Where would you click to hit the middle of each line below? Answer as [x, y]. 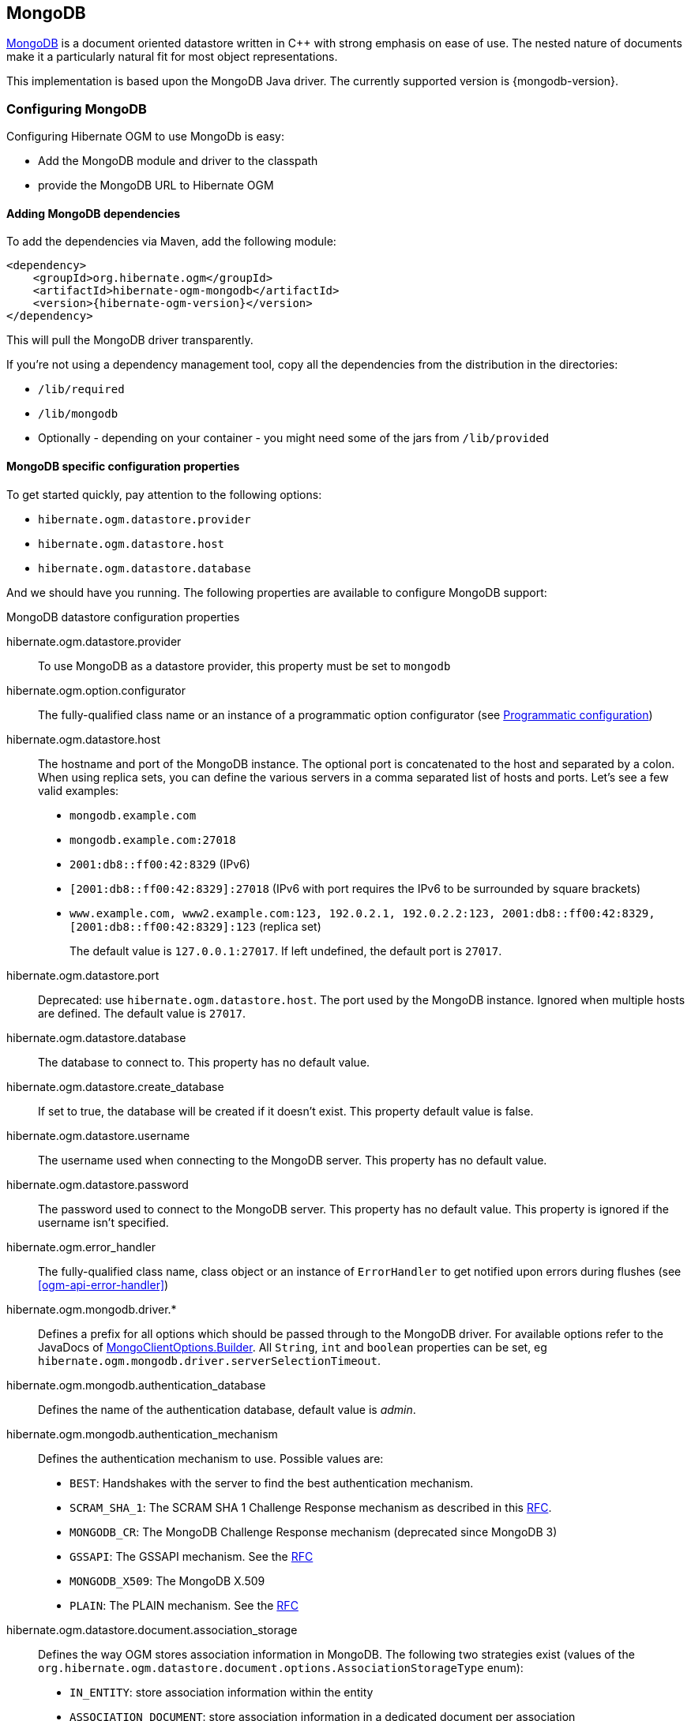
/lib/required [81, 390]
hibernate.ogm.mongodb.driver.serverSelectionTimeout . [209, 1360]
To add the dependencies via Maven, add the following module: [171, 242]
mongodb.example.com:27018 [153, 840]
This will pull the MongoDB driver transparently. [130, 340]
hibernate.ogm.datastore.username [98, 1135]
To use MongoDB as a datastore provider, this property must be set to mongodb [244, 666]
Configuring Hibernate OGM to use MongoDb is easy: [145, 137]
